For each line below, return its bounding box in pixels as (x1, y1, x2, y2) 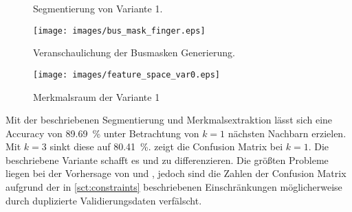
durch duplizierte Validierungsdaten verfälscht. (5, 193, 202, 207)
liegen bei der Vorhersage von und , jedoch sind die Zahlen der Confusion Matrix (5, 166, 346, 180)
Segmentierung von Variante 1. (33, 1, 163, 15)
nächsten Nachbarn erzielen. (228, 126, 346, 140)
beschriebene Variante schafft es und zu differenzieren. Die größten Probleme (5, 152, 329, 167)
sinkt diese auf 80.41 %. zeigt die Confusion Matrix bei (49, 139, 283, 154)
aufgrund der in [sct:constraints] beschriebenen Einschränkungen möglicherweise (5, 180, 342, 194)
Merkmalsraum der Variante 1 (33, 89, 160, 104)
